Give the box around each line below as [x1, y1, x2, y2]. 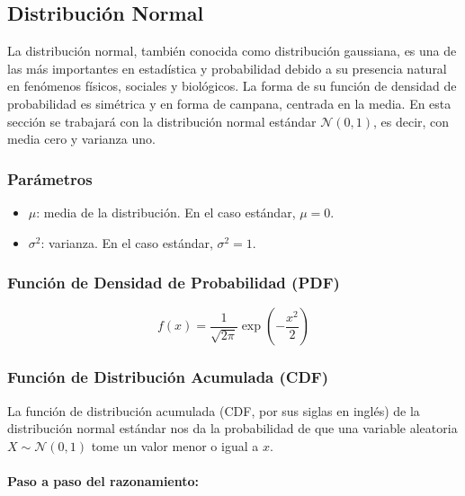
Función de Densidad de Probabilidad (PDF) [7, 271, 340, 294]
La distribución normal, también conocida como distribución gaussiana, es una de [7, 41, 457, 60]
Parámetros [7, 167, 93, 190]
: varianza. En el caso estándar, [40, 233, 213, 252]
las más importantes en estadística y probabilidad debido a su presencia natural [7, 58, 447, 77]
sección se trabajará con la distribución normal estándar [7, 111, 317, 130]
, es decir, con [373, 111, 450, 130]
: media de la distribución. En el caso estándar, [36, 202, 296, 221]
